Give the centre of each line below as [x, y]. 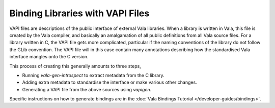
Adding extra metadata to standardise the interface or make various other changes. [109, 82]
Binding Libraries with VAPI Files [79, 13]
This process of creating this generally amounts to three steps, [75, 66]
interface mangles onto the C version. [49, 57]
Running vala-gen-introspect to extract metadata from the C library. [93, 75]
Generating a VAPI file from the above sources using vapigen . [87, 89]
